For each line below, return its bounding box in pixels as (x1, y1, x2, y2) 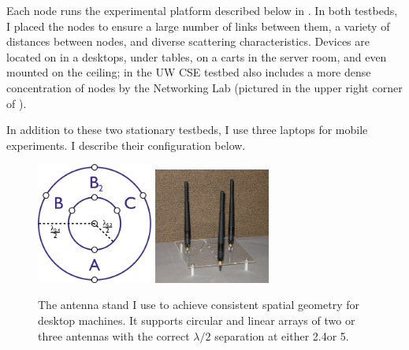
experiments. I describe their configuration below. (6, 136, 246, 153)
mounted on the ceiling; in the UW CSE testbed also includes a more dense (6, 64, 371, 80)
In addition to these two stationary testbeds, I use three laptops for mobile (6, 121, 368, 138)
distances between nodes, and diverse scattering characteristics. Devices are (6, 33, 370, 50)
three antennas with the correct (38, 327, 190, 344)
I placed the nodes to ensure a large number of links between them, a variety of (6, 17, 390, 34)
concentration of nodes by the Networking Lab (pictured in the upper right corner (6, 79, 403, 95)
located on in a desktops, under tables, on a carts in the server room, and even (6, 48, 387, 65)
